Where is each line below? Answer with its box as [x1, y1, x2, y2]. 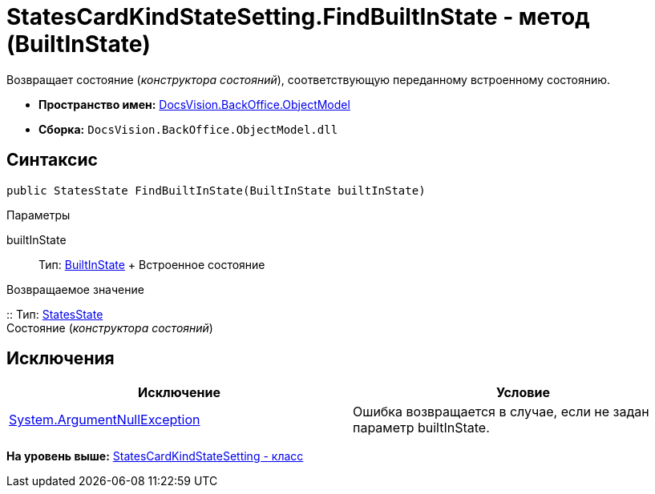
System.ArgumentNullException [9, 412, 200, 428]
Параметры [6, 207, 71, 222]
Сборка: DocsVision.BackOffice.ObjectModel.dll [38, 122, 338, 136]
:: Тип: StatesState [6, 307, 103, 321]
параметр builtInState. [353, 420, 490, 436]
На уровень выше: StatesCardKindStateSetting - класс [6, 449, 304, 464]
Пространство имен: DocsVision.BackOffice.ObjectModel [38, 97, 350, 111]
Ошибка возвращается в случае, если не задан [353, 404, 649, 420]
